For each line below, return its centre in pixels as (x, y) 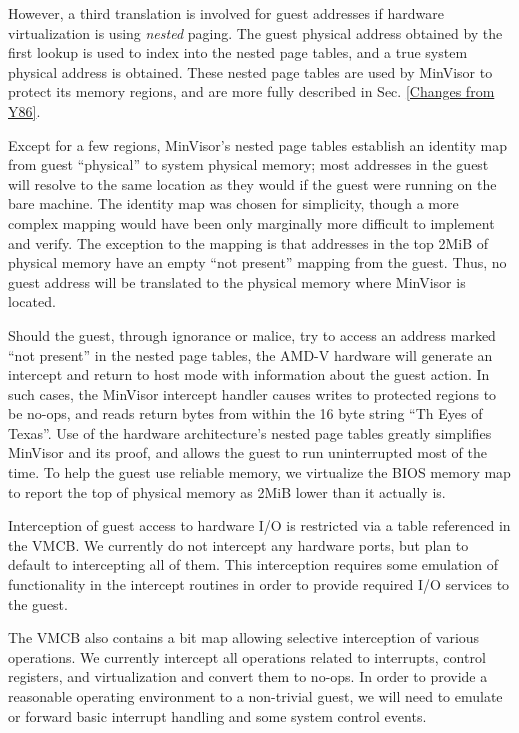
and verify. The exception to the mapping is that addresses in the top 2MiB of (248, 242)
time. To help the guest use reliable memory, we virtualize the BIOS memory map (259, 472)
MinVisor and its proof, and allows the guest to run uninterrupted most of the (247, 452)
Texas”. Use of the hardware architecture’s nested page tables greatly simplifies (250, 432)
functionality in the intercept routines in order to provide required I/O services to (259, 584)
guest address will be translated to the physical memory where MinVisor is (237, 281)
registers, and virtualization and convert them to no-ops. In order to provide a (248, 676)
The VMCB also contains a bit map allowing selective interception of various (244, 637)
